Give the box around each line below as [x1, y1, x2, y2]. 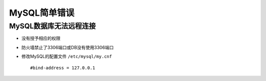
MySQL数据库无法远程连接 [9, 22, 96, 30]
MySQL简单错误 [9, 7, 75, 18]
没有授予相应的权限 [21, 35, 61, 41]
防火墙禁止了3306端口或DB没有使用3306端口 [21, 44, 114, 50]
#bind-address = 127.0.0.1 [30, 65, 96, 71]
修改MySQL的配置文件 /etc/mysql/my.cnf [21, 54, 112, 59]
